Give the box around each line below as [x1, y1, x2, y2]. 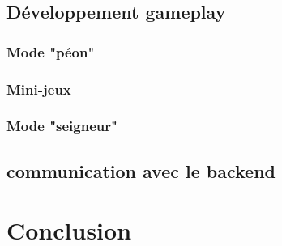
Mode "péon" [6, 41, 95, 61]
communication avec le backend [6, 158, 276, 183]
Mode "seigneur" [6, 116, 117, 136]
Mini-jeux [6, 78, 71, 99]
